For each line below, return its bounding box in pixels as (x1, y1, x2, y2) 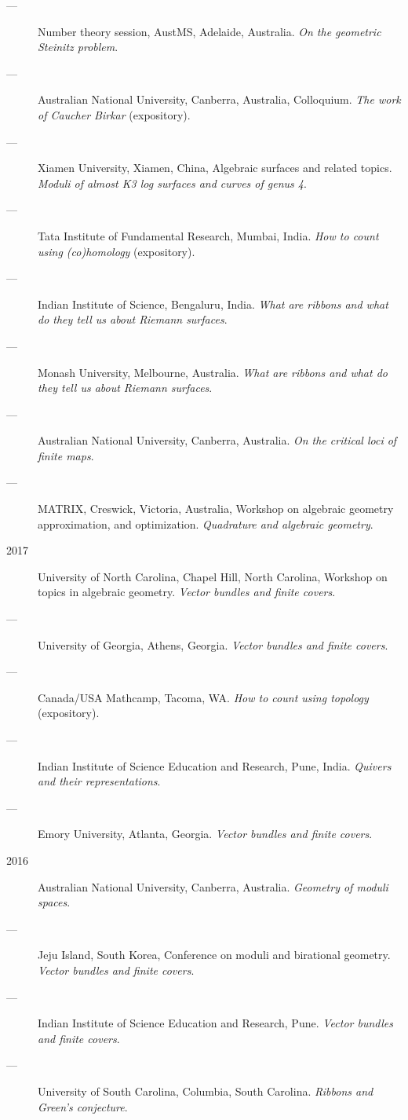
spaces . (38, 894, 71, 910)
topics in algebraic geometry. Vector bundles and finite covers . (38, 584, 336, 600)
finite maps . (38, 447, 94, 463)
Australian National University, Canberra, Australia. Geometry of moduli (38, 878, 388, 895)
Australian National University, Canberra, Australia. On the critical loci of (38, 432, 397, 448)
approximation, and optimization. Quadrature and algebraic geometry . (38, 515, 373, 532)
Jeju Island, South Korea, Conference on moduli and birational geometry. (38, 946, 391, 963)
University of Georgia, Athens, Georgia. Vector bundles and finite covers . (38, 636, 388, 653)
